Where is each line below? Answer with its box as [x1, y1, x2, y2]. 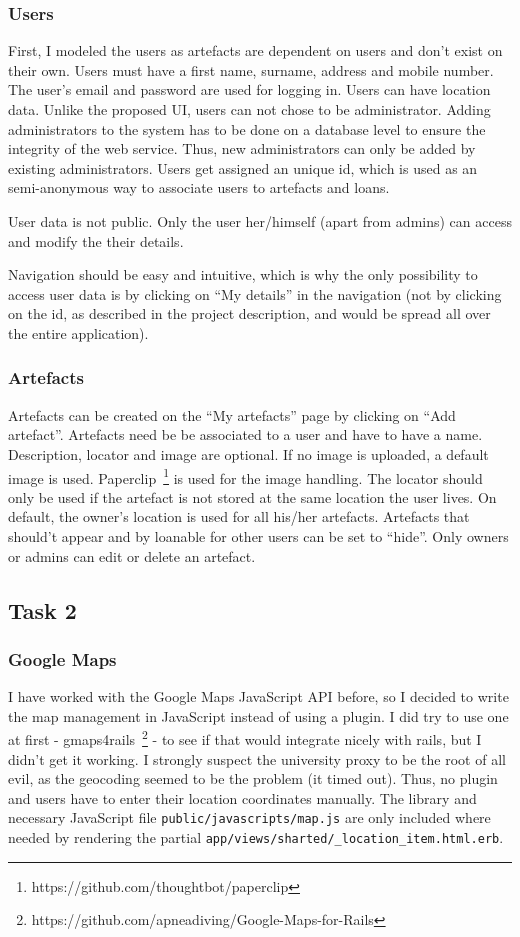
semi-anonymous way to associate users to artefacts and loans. [8, 177, 390, 198]
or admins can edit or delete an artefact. [8, 545, 256, 566]
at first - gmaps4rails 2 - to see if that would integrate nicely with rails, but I [8, 726, 482, 749]
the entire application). [8, 322, 149, 343]
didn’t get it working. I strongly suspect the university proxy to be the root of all [8, 748, 506, 769]
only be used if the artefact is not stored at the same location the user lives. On [8, 486, 497, 507]
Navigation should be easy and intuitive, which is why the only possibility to [8, 264, 478, 285]
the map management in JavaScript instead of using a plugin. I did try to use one [8, 705, 509, 726]
